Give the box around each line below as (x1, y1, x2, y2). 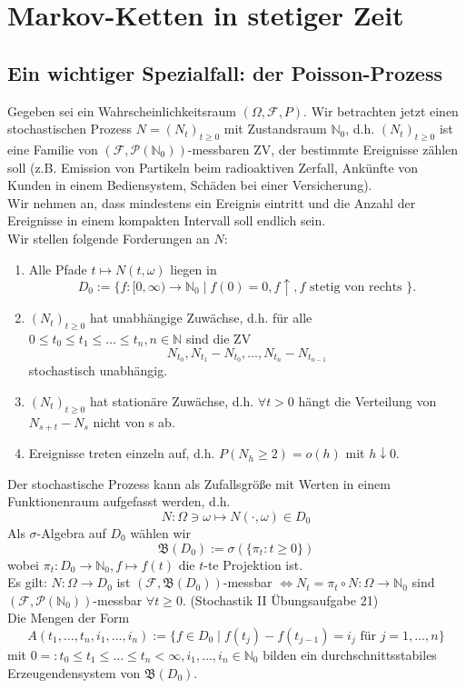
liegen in (170, 259, 217, 278)
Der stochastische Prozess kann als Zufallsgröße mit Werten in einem (7, 474, 391, 493)
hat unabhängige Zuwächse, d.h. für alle (89, 308, 312, 327)
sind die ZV (185, 328, 252, 347)
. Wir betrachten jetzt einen (303, 101, 459, 120)
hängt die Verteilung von (298, 391, 437, 410)
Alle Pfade (28, 259, 87, 278)
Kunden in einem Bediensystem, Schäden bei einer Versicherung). (7, 175, 372, 195)
